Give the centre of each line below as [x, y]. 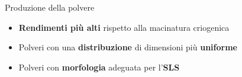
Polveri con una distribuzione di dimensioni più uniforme [128, 47]
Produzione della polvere [50, 7]
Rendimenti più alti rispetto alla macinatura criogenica [124, 27]
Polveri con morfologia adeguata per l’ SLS [99, 67]
